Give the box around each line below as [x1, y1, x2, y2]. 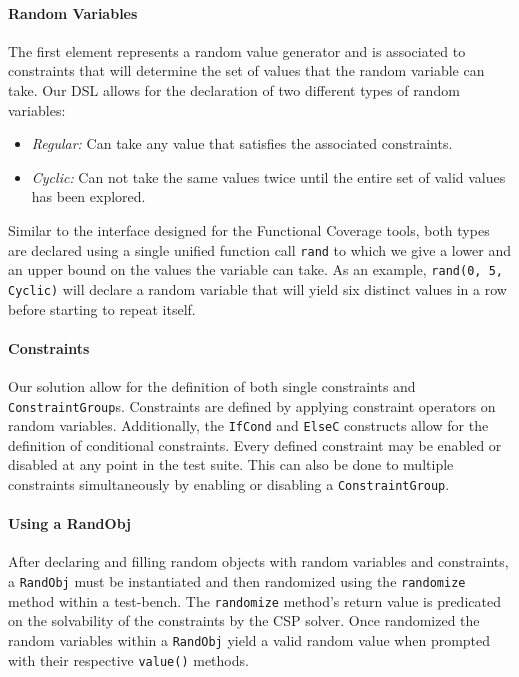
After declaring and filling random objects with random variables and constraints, [8, 551, 509, 572]
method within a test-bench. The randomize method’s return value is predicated [8, 590, 501, 611]
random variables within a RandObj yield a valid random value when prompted [8, 629, 491, 650]
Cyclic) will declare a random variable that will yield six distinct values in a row [8, 278, 507, 299]
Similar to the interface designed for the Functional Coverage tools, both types [8, 219, 490, 240]
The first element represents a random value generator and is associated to [8, 40, 466, 61]
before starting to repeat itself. [8, 298, 196, 319]
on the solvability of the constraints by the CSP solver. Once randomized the [8, 610, 480, 631]
